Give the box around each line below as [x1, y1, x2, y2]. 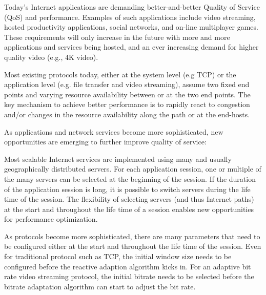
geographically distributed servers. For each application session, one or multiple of [4, 163, 261, 174]
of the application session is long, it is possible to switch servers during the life [4, 183, 251, 194]
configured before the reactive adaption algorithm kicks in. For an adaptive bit [4, 261, 251, 271]
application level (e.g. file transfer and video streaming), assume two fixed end [4, 79, 250, 90]
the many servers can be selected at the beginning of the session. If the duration [4, 173, 256, 184]
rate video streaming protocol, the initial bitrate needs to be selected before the [4, 271, 254, 282]
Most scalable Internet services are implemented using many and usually [4, 153, 232, 164]
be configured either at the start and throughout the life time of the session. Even [4, 241, 261, 251]
